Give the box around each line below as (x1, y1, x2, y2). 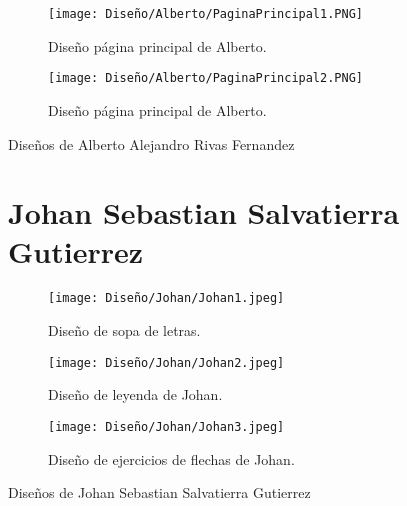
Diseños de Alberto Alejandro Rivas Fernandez (8, 133, 295, 154)
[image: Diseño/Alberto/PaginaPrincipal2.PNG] (48, 71, 363, 86)
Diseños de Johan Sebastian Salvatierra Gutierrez (8, 482, 311, 503)
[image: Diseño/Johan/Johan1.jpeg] (48, 291, 285, 306)
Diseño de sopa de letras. (48, 320, 201, 341)
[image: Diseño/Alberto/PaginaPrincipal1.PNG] (48, 7, 363, 21)
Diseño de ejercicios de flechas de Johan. (48, 448, 295, 469)
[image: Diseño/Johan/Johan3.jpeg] (48, 419, 285, 434)
